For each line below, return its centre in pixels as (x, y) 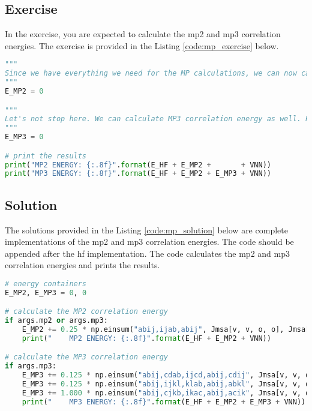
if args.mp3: (31, 366)
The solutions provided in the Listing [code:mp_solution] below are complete (146, 229)
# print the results (46, 156)
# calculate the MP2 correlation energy (87, 312)
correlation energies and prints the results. (82, 265)
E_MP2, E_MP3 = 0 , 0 (46, 292)
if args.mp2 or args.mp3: (56, 321)
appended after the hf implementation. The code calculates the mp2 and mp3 (148, 253)
